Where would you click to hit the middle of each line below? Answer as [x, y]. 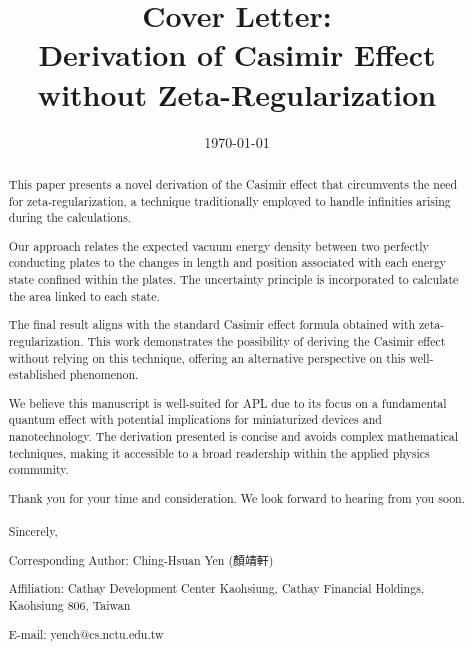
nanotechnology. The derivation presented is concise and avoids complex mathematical [233, 436]
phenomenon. [104, 374]
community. [38, 469]
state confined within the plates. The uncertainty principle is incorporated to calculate [233, 279]
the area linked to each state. [84, 295]
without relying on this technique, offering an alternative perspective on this [207, 357]
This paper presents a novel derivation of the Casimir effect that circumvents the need [233, 183]
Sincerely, [33, 531]
